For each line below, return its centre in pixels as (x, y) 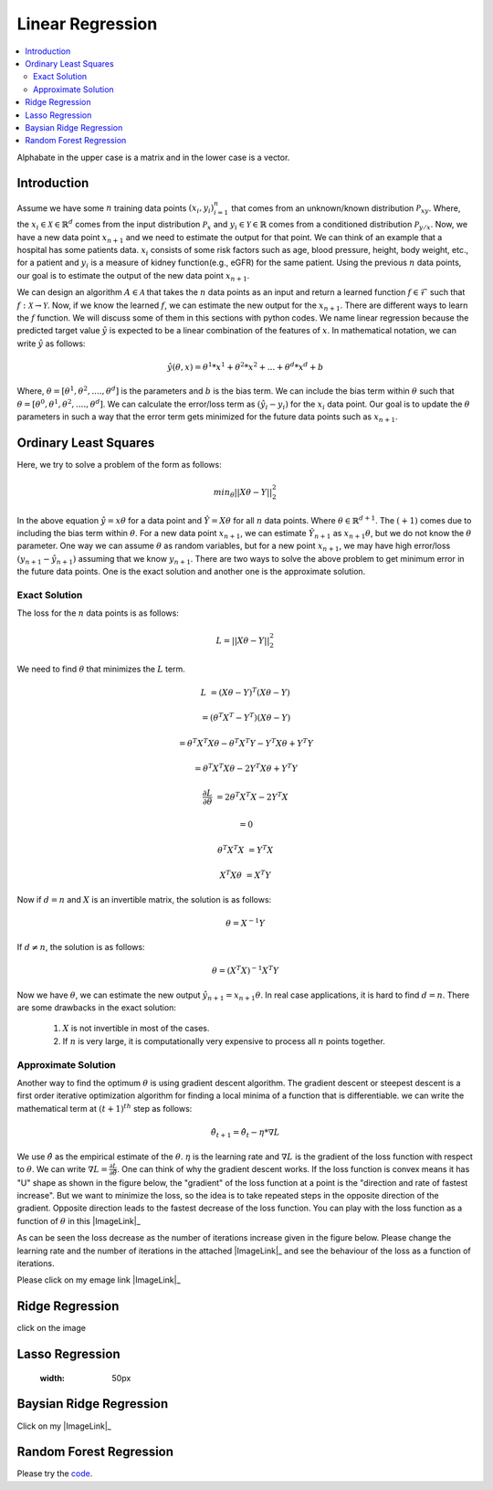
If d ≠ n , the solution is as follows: (81, 947)
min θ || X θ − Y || (243, 493)
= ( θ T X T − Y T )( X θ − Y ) (246, 717)
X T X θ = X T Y (245, 875)
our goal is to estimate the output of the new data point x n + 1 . (133, 276)
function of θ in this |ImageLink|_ (79, 1221)
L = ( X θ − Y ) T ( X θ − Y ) (246, 692)
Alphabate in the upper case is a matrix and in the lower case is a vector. (153, 157)
